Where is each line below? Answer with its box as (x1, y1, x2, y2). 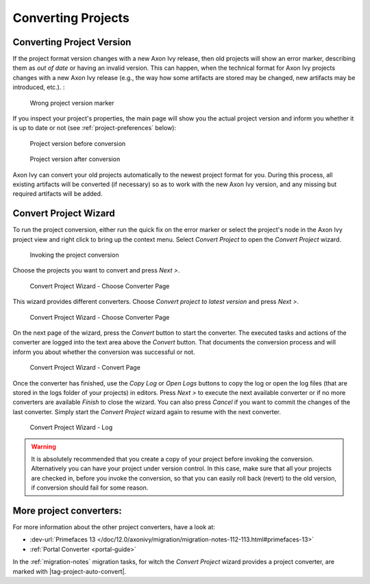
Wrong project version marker (29, 99, 114, 107)
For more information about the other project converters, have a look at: (12, 522, 216, 531)
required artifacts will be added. (12, 190, 103, 198)
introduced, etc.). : (12, 83, 65, 92)
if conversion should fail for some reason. (31, 483, 149, 492)
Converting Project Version (12, 36, 132, 48)
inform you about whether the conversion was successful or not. (12, 348, 195, 356)
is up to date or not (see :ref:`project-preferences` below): (12, 124, 177, 132)
